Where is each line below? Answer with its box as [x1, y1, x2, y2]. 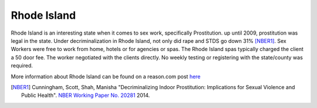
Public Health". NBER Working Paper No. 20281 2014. [21, 92, 150, 99]
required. [11, 62, 33, 69]
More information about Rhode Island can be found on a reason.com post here [11, 73, 201, 80]
